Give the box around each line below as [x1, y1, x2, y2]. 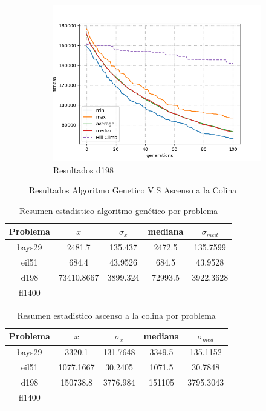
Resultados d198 [53, 163, 114, 176]
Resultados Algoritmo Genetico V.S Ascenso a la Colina [29, 184, 237, 196]
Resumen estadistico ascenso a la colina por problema [17, 309, 216, 321]
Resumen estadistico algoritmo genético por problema [19, 204, 218, 216]
